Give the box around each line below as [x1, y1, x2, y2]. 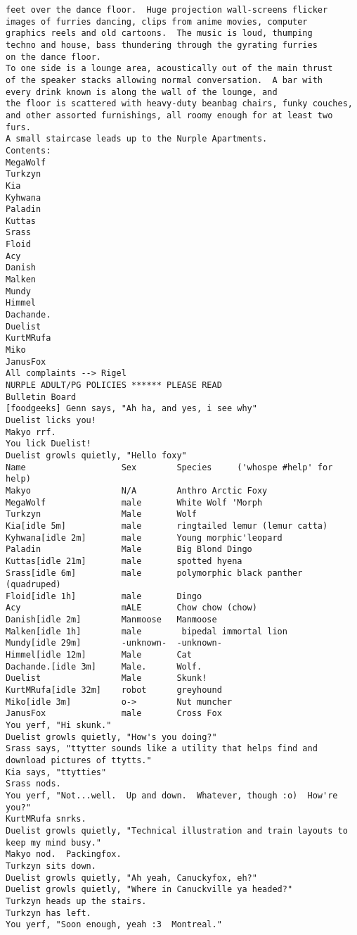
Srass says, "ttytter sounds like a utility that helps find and [6, 743, 318, 754]
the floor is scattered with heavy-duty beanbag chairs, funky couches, [6, 99, 353, 109]
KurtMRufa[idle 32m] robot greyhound [6, 685, 222, 696]
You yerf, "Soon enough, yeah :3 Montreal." [6, 920, 222, 930]
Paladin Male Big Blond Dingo [6, 544, 252, 555]
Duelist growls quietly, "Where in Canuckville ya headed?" [6, 884, 293, 895]
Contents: [6, 145, 51, 156]
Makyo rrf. [6, 427, 56, 437]
